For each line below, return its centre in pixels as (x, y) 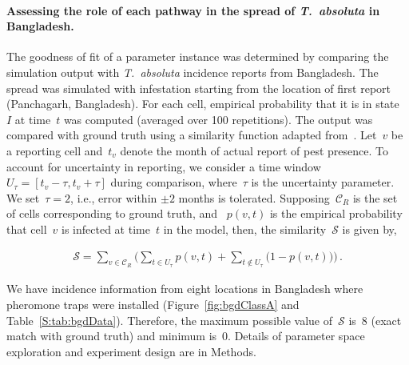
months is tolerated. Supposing (254, 197)
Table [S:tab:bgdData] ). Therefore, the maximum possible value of (170, 320)
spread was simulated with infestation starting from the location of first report (199, 88)
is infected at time (106, 229)
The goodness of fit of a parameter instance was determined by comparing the (198, 56)
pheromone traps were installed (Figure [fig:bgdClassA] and (153, 304)
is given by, (369, 229)
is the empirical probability (336, 213)
